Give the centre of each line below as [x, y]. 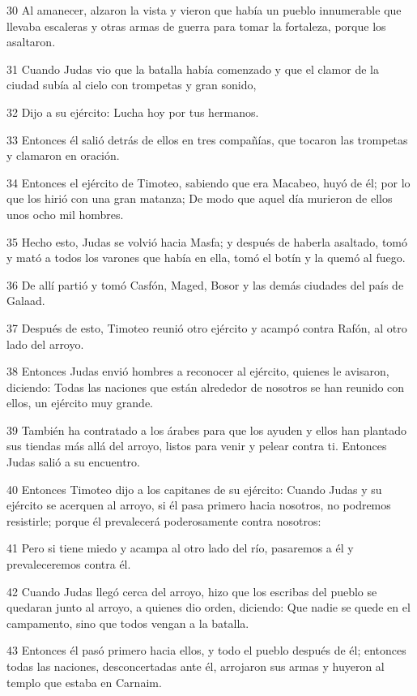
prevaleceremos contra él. [69, 564]
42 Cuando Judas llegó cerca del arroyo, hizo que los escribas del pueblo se [192, 591]
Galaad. [26, 301]
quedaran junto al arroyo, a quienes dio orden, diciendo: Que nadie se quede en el [208, 607]
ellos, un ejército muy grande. [80, 403]
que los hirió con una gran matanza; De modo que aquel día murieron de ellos [200, 198]
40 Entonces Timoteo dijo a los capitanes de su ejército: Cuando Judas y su [194, 489]
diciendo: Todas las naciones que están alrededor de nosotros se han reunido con [206, 387]
